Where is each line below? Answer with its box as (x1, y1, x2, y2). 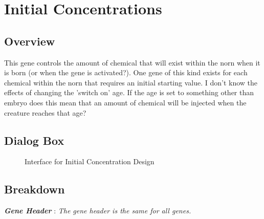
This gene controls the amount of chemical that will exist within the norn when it (4, 57, 260, 68)
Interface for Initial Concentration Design (25, 156, 155, 167)
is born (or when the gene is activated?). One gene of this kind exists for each (4, 67, 248, 78)
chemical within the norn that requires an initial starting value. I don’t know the (4, 77, 258, 87)
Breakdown (4, 181, 65, 197)
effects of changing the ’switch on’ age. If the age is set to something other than (4, 87, 254, 98)
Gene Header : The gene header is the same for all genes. (4, 205, 191, 216)
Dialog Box (4, 132, 64, 148)
